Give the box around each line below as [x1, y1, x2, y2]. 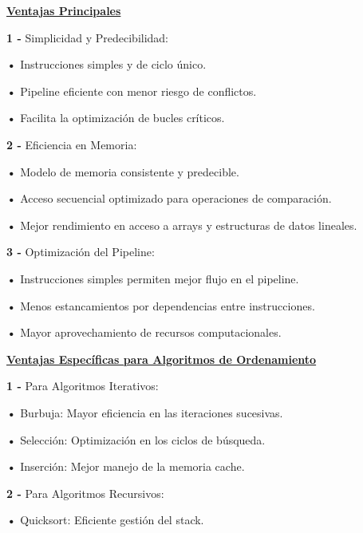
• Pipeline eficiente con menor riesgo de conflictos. [6, 82, 257, 99]
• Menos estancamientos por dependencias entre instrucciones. [6, 297, 315, 314]
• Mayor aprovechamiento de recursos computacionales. [6, 324, 282, 341]
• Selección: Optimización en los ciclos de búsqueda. [6, 431, 266, 448]
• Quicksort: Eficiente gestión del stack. [6, 511, 204, 528]
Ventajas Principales [6, 2, 121, 18]
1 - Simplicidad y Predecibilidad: [6, 29, 169, 45]
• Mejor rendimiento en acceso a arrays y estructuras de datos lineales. [6, 216, 357, 233]
